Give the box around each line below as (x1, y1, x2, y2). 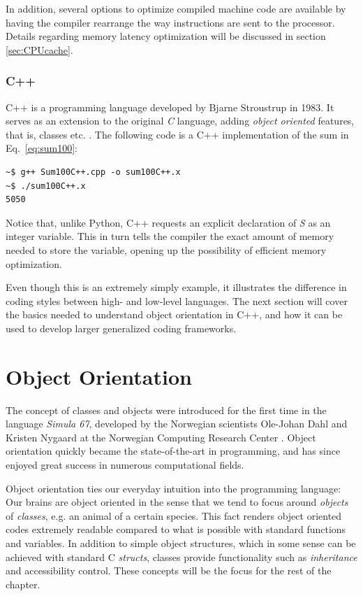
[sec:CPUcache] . (6, 42, 73, 57)
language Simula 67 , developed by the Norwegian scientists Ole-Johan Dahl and (6, 416, 348, 431)
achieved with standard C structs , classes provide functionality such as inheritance (6, 549, 357, 564)
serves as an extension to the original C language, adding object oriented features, (6, 113, 355, 128)
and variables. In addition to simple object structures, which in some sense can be (6, 535, 356, 550)
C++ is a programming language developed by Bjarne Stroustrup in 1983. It (6, 99, 334, 114)
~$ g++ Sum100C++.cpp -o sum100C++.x (6, 166, 181, 177)
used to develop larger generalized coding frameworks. (6, 320, 237, 335)
